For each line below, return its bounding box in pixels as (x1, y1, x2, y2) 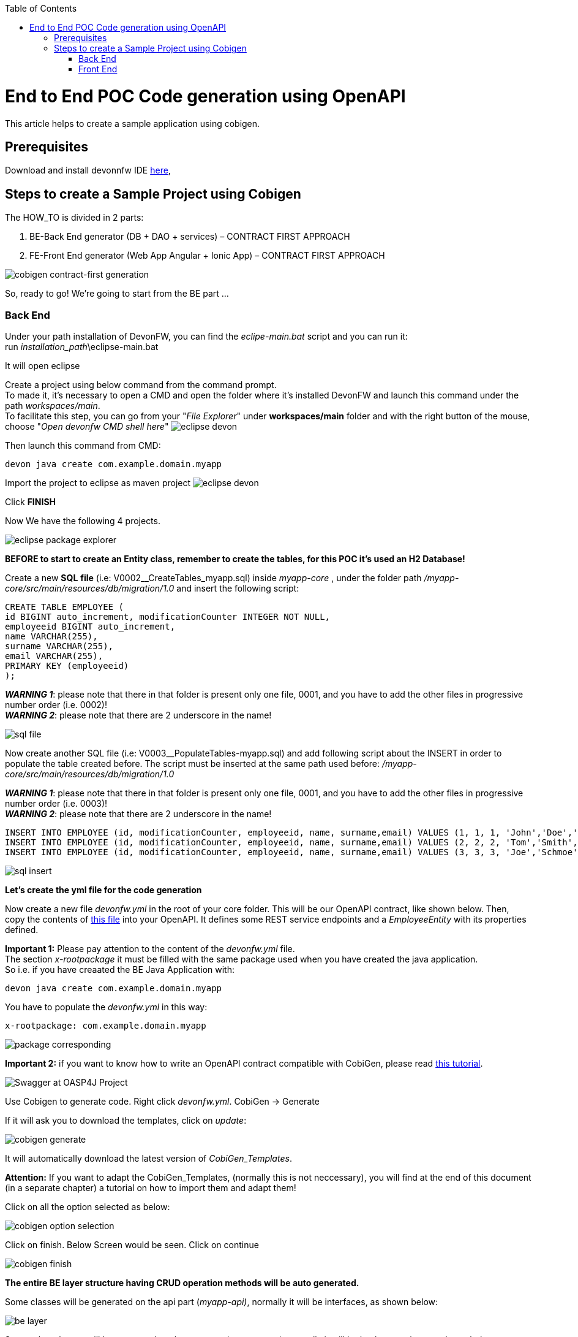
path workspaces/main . (5, 400, 100, 411)
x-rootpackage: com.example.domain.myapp (5, 1020, 206, 1030)
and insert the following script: (176, 582, 299, 593)
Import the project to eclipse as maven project (5, 477, 191, 488)
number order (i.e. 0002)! (5, 699, 107, 710)
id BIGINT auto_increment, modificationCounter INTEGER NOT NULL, (5, 611, 331, 622)
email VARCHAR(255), (5, 650, 103, 661)
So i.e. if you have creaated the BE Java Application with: (5, 964, 235, 975)
